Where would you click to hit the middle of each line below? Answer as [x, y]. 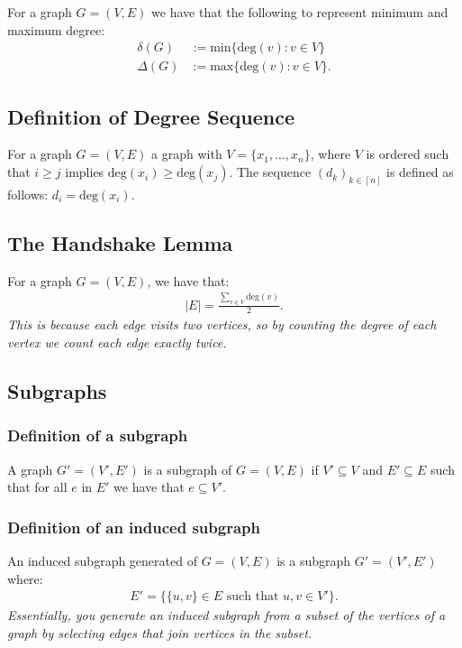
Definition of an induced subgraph [134, 527]
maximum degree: [56, 29]
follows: [28, 194]
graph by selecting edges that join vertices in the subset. [160, 632]
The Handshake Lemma [120, 242]
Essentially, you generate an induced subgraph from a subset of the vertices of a [226, 615]
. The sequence [270, 172]
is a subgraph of [188, 469]
